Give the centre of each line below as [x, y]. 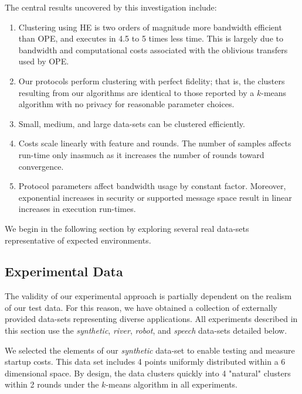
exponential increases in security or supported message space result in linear [155, 197]
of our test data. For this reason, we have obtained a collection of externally [141, 307]
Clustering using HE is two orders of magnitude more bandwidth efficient [150, 27]
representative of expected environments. [78, 240]
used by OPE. [44, 61]
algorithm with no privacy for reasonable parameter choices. [126, 104]
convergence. [41, 166]
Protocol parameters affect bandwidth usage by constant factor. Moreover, [152, 186]
